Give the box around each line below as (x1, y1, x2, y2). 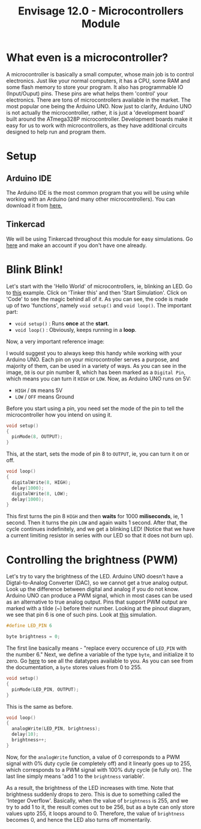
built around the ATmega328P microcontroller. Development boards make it (6, 115, 193, 123)
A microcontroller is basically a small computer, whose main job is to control (6, 70, 194, 78)
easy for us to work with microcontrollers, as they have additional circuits (6, 121, 187, 129)
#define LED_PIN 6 (6, 623, 52, 629)
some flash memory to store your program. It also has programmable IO (6, 83, 184, 91)
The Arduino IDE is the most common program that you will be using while (6, 189, 190, 196)
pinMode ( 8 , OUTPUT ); (11, 434, 63, 440)
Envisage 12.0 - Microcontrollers (17, 4, 184, 18)
